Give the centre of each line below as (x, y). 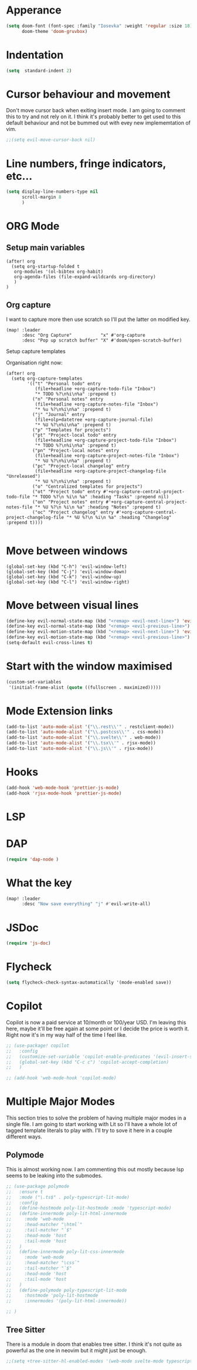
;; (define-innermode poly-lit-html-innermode (67, 1214)
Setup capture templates (36, 351)
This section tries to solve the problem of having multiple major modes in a (96, 1118)
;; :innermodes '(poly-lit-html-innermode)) (67, 1301)
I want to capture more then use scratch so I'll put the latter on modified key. (98, 319)
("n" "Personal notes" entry (68, 399)
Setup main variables (45, 248)
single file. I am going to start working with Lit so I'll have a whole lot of (92, 1124)
